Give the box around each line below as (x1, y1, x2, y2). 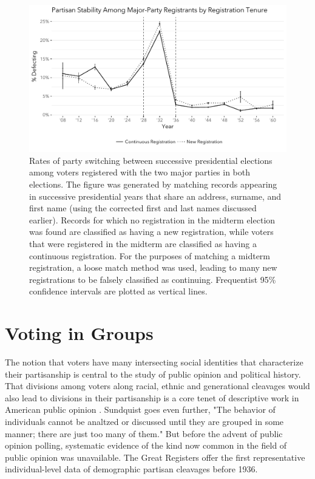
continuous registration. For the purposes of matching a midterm (29, 249, 270, 262)
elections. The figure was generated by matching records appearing (29, 178, 277, 190)
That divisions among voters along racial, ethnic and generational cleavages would (5, 379, 310, 392)
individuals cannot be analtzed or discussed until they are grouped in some (5, 415, 284, 428)
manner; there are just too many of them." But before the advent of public (5, 427, 283, 440)
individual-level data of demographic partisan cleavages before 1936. (5, 463, 258, 475)
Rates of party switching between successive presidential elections (29, 154, 273, 166)
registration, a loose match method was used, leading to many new (29, 261, 277, 274)
